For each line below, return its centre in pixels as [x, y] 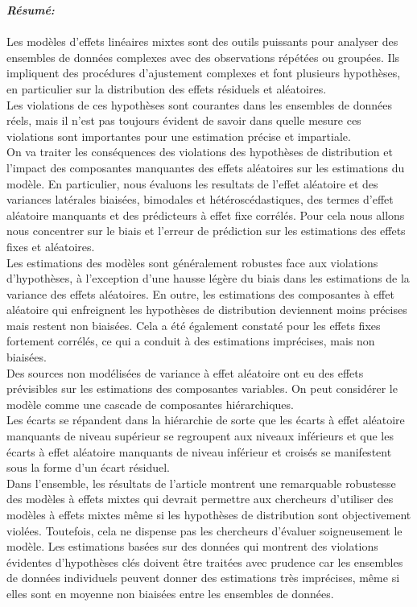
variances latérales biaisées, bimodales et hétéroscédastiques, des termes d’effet [200, 199]
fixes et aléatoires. [51, 246]
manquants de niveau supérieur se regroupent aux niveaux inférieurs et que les [200, 436]
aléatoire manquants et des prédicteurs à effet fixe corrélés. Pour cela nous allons [206, 215]
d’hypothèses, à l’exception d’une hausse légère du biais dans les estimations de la [208, 278]
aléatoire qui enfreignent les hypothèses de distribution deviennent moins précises [207, 310]
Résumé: [31, 10]
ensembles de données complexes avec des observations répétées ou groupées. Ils [203, 57]
